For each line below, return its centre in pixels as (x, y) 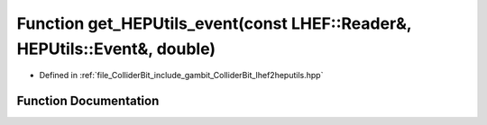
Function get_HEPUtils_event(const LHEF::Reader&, (214, 23)
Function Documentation (88, 101)
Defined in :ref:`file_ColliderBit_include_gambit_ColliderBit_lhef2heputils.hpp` (181, 76)
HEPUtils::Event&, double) (116, 49)
